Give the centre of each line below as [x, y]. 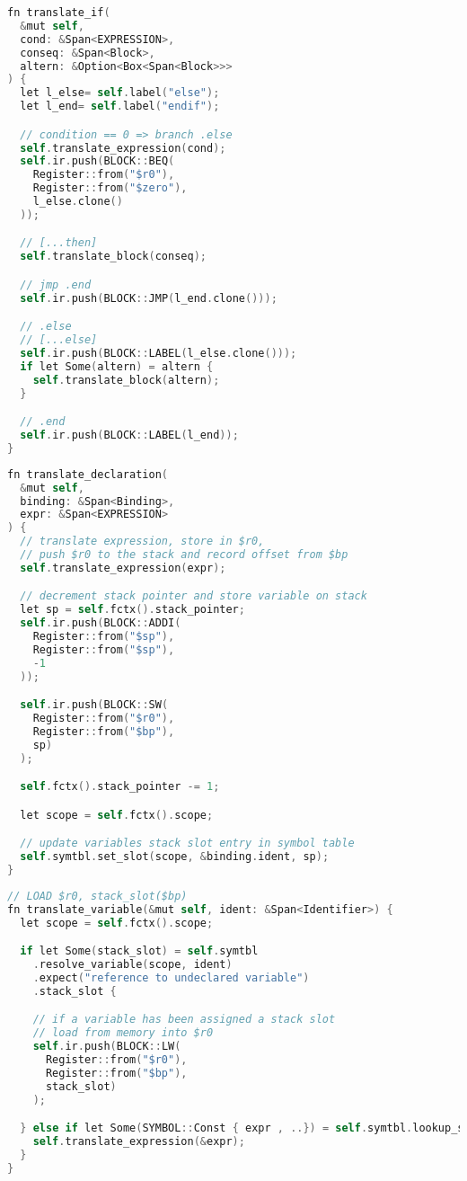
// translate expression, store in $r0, [142, 542]
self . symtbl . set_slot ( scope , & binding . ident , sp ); [175, 857]
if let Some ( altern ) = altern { [117, 366]
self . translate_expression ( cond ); [123, 148]
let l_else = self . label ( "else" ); [120, 93]
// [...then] [59, 243]
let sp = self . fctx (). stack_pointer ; [132, 610]
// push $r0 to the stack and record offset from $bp [184, 555]
